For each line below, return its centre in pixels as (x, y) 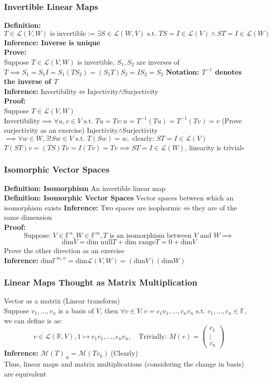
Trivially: (153, 336)
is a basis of (76, 311)
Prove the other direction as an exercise (64, 250)
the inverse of (28, 81)
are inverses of (158, 62)
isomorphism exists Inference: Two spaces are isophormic (93, 207)
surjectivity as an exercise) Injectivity (61, 130)
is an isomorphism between (150, 236)
